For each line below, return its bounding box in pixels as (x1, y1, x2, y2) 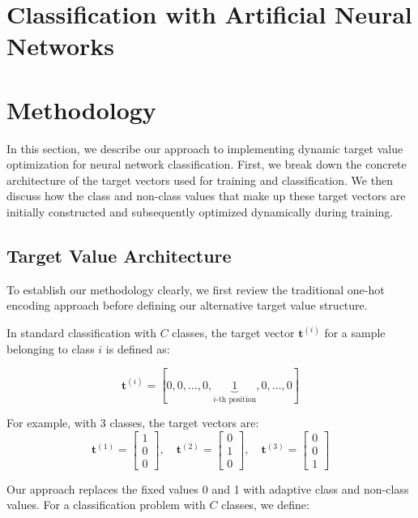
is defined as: (105, 340, 170, 357)
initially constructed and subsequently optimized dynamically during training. (6, 203, 394, 220)
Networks (6, 29, 115, 62)
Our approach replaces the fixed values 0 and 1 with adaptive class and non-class (6, 480, 409, 497)
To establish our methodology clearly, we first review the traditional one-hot (6, 280, 385, 298)
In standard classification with (6, 324, 157, 341)
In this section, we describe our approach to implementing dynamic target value (6, 139, 403, 156)
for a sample (324, 324, 386, 341)
